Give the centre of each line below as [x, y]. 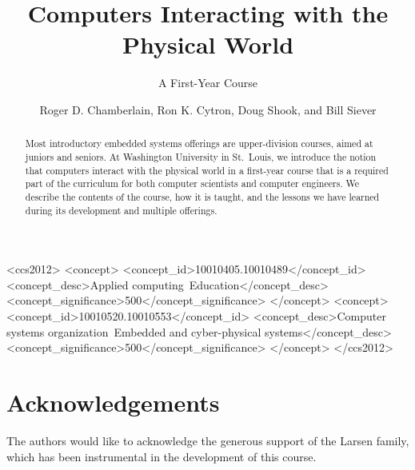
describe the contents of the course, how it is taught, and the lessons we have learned [202, 196]
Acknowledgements [113, 402]
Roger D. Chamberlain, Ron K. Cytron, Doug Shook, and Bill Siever [208, 109]
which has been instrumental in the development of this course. [162, 456]
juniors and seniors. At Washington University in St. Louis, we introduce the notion [201, 156]
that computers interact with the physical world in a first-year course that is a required [207, 170]
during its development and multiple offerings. [121, 210]
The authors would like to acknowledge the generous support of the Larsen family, [208, 440]
